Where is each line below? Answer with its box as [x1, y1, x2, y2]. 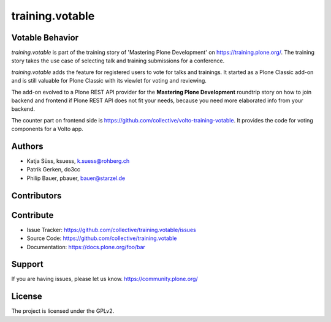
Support [11, 259, 44, 269]
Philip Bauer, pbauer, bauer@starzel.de [26, 174, 126, 182]
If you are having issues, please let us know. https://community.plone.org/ [11, 275, 199, 283]
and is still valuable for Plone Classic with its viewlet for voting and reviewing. [11, 77, 207, 84]
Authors [11, 141, 44, 151]
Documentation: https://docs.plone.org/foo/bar [26, 243, 145, 250]
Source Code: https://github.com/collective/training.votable [26, 234, 177, 242]
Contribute [11, 210, 54, 220]
